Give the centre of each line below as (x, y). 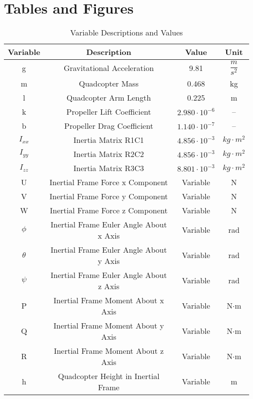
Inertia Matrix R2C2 (109, 154)
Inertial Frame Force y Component (109, 196)
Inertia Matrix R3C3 (109, 168)
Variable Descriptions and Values (126, 33)
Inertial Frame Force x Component (109, 182)
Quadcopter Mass (109, 83)
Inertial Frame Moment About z (109, 350)
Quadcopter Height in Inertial (109, 376)
